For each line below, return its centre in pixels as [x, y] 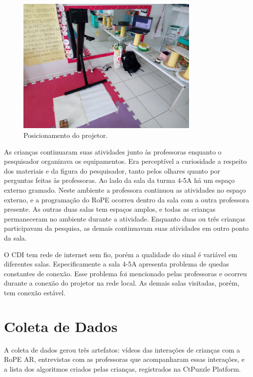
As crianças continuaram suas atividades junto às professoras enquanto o [113, 151]
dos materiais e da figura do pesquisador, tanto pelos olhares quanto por [112, 170]
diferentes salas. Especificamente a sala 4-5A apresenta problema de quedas [116, 264]
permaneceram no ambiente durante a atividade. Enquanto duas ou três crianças [125, 218]
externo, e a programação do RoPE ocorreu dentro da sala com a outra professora [127, 199]
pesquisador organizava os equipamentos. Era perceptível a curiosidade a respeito [126, 161]
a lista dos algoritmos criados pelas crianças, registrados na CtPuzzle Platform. [123, 368]
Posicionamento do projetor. [66, 135]
